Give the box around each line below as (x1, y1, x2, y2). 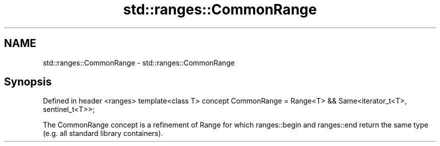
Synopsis (4, 75, 52, 88)
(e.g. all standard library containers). (43, 129, 163, 138)
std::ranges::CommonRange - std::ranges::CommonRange (43, 58, 235, 67)
